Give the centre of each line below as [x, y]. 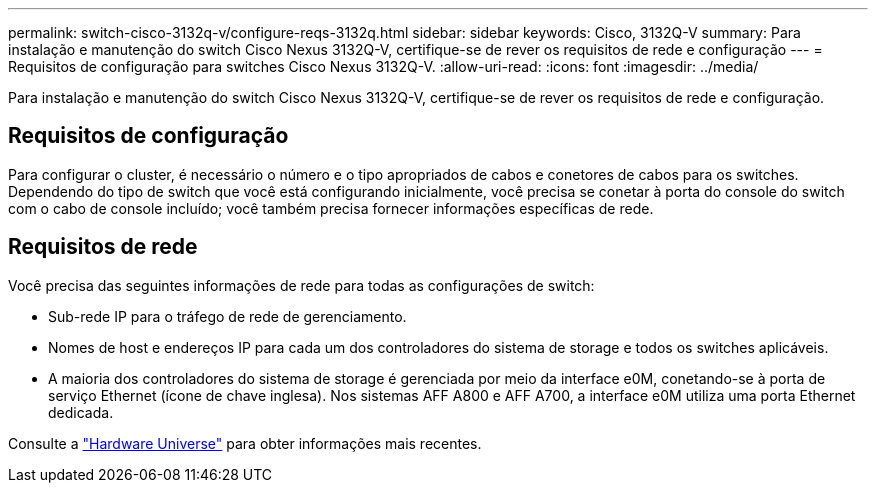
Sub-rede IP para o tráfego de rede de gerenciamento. [227, 316]
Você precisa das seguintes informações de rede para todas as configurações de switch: [301, 285]
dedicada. [81, 412]
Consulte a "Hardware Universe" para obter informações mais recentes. [245, 443]
